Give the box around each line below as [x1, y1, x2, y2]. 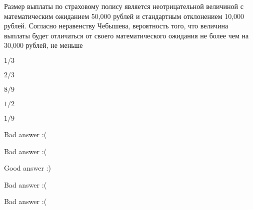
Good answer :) [4, 163, 51, 173]
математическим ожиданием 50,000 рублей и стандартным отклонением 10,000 [4, 10, 244, 21]
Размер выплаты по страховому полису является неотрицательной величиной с [4, 1, 243, 11]
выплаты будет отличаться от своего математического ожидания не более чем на [4, 30, 249, 40]
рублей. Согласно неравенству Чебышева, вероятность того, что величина [4, 20, 228, 31]
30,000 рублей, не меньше [4, 40, 83, 50]
